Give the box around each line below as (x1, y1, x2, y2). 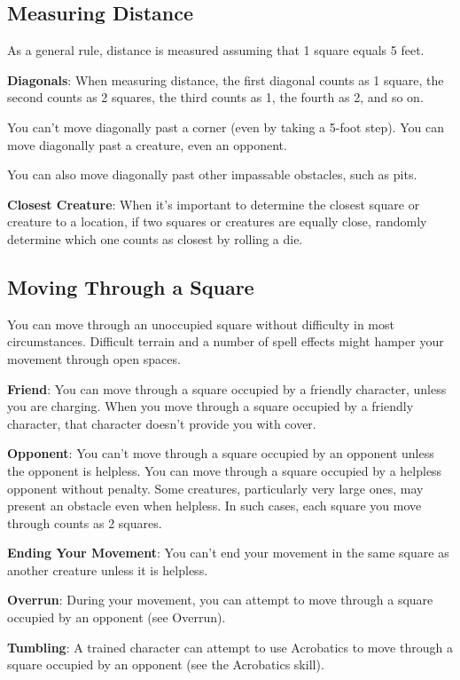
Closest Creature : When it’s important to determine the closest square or (7, 194, 420, 213)
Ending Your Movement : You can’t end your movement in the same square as (7, 543, 449, 562)
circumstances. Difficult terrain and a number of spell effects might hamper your (7, 332, 444, 351)
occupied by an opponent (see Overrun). (7, 608, 226, 627)
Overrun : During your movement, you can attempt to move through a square (7, 590, 433, 609)
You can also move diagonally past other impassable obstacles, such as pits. (7, 165, 417, 184)
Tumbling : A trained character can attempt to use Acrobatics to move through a (7, 637, 453, 656)
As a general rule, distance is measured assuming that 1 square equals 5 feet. (7, 41, 425, 59)
